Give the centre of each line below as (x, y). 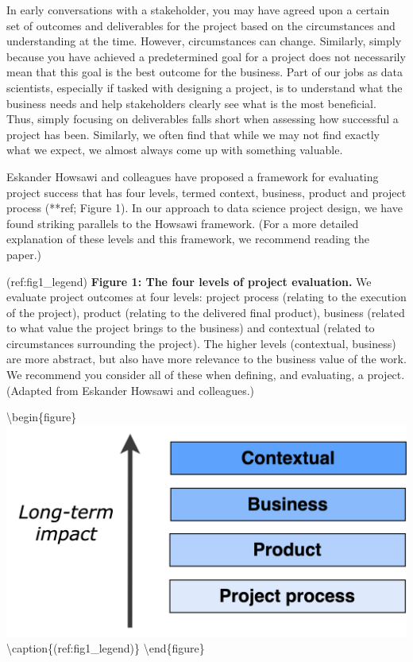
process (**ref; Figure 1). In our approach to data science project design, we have (205, 208)
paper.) (24, 254)
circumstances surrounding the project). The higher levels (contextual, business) (201, 343)
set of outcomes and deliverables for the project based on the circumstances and (201, 25)
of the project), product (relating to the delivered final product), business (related (206, 312)
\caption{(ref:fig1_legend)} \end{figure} (106, 648)
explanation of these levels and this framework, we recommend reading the (188, 239)
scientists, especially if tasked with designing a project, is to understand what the (205, 87)
